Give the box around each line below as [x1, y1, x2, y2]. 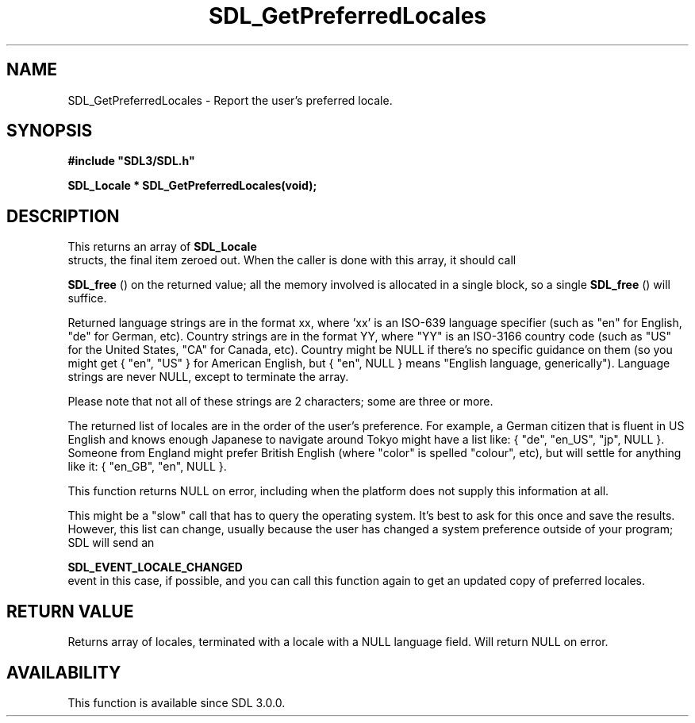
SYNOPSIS [6, 121, 93, 141]
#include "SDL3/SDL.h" [67, 154, 195, 168]
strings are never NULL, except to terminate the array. [67, 370, 349, 384]
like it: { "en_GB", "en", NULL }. [67, 460, 227, 474]
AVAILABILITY [6, 662, 121, 683]
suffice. [67, 291, 107, 306]
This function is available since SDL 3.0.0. [67, 695, 286, 710]
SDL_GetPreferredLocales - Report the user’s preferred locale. [67, 93, 393, 107]
